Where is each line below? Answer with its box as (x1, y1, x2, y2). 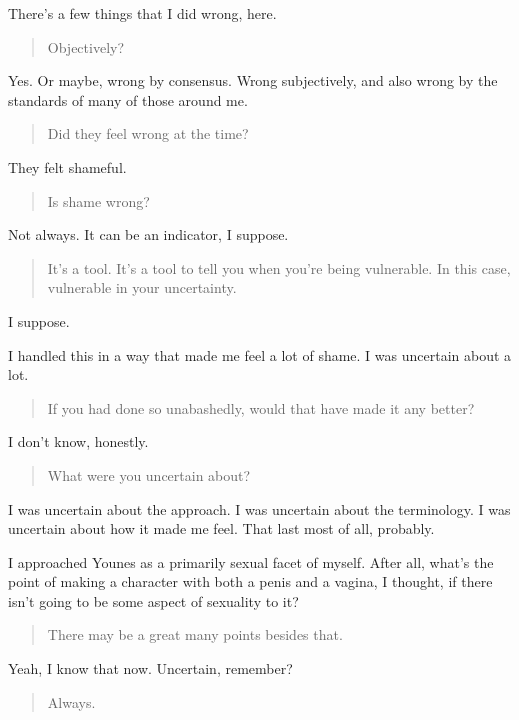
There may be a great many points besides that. (47, 624, 343, 645)
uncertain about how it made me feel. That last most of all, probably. (8, 518, 435, 539)
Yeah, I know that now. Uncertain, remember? (8, 658, 293, 679)
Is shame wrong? (47, 190, 150, 211)
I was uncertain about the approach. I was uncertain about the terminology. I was (8, 498, 511, 519)
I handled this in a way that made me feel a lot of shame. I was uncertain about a (8, 344, 512, 365)
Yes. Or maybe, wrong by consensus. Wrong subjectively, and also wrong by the (8, 70, 498, 91)
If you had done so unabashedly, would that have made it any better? (47, 397, 475, 418)
